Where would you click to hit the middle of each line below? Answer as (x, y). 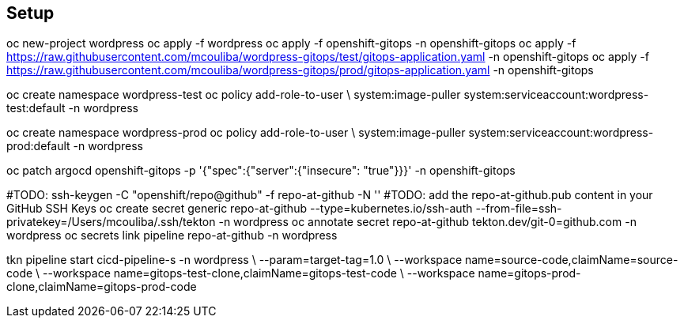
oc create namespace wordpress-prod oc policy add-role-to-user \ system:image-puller (236, 133)
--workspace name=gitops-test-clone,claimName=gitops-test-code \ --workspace (259, 273)
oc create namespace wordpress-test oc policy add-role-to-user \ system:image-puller (234, 95)
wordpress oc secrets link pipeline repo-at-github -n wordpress (172, 235)
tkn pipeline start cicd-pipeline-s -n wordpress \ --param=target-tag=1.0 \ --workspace (234, 260)
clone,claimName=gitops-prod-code (102, 287)
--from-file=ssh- (519, 209)
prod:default (38, 146)
